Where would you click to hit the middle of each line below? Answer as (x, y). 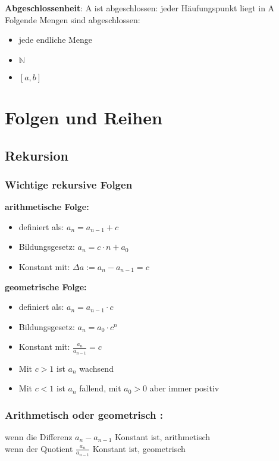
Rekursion (37, 155)
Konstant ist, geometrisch (139, 448)
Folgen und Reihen (84, 117)
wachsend (96, 368)
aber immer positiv (184, 388)
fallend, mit (100, 388)
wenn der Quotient (39, 448)
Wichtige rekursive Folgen (69, 184)
